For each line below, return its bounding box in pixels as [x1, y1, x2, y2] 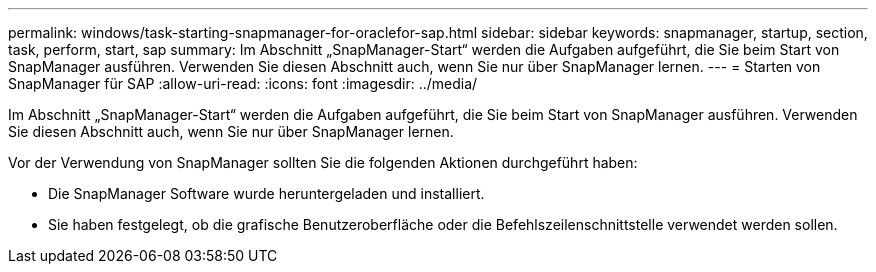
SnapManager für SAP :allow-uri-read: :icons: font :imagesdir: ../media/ [8, 75, 478, 92]
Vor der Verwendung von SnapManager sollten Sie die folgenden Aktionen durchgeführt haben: [8, 154, 638, 171]
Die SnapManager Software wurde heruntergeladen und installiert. [48, 185, 485, 202]
